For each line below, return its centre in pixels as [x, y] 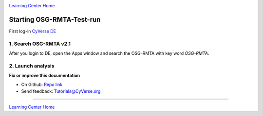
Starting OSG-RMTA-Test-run [55, 19]
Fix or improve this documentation [45, 76]
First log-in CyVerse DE [32, 31]
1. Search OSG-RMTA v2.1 [40, 44]
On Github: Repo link [42, 84]
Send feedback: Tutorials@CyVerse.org [61, 91]
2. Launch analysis [32, 66]
